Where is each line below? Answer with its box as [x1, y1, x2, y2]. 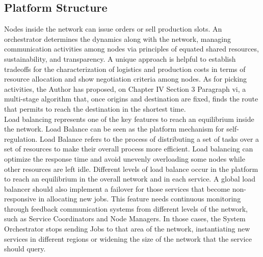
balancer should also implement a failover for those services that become [4, 183, 230, 194]
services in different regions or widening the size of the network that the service [4, 233, 252, 244]
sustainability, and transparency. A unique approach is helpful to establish [4, 53, 236, 64]
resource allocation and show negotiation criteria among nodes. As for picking [4, 73, 247, 84]
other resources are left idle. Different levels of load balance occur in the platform [4, 163, 258, 174]
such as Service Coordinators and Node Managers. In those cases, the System [4, 213, 246, 224]
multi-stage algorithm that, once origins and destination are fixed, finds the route [4, 93, 258, 104]
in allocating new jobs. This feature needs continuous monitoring [38, 193, 241, 204]
